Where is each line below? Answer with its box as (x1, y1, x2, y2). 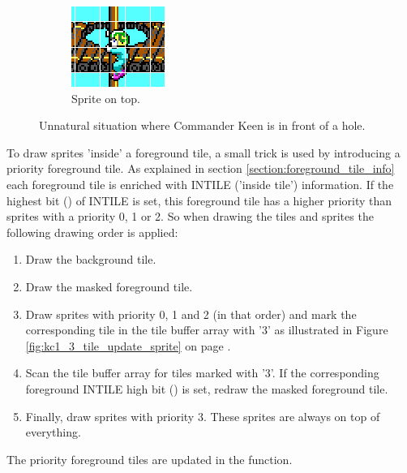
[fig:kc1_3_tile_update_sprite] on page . (25, 337, 231, 354)
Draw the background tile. (25, 251, 156, 268)
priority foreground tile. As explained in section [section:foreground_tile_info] (6, 160, 395, 177)
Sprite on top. (71, 89, 140, 106)
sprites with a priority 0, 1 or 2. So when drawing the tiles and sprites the (6, 208, 374, 225)
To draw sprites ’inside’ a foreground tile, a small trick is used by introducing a (6, 144, 401, 161)
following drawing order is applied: (6, 223, 178, 240)
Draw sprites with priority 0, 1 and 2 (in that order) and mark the (25, 305, 357, 322)
